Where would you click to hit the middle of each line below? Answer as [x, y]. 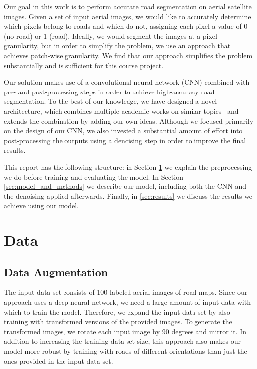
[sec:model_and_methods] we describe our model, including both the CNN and [125, 186]
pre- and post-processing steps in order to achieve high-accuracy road [109, 91]
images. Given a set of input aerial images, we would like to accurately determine [128, 16]
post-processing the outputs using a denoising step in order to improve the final [125, 140]
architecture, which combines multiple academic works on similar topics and [121, 111]
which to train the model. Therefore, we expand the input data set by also [117, 312]
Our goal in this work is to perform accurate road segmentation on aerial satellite [128, 6]
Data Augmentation [56, 271]
